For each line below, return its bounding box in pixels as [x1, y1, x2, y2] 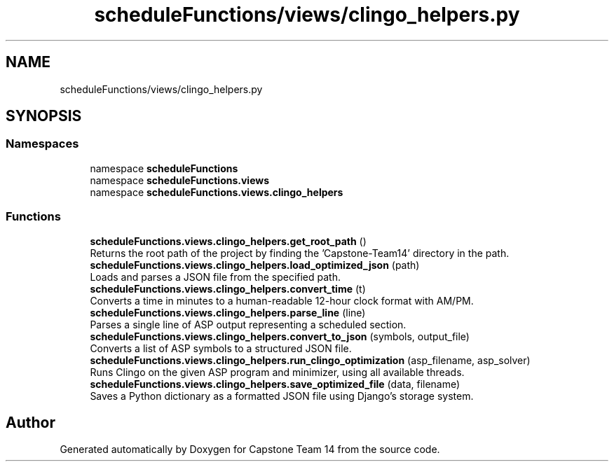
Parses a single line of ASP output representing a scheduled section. [90, 318, 407, 330]
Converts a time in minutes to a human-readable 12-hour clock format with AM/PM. [90, 294, 474, 307]
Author [6, 413, 55, 431]
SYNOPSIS [6, 107, 82, 125]
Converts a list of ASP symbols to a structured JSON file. [90, 342, 352, 354]
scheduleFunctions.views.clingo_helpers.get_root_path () [90, 235, 367, 247]
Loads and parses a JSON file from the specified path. [90, 270, 341, 283]
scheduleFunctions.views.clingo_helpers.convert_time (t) [90, 282, 366, 295]
